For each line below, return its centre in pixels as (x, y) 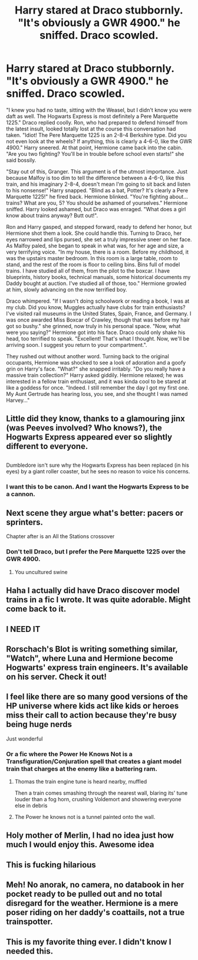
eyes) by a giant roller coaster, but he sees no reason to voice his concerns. (98, 471)
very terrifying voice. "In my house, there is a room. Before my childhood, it (97, 252)
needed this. (30, 951)
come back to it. (36, 609)
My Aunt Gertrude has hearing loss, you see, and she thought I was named (97, 394)
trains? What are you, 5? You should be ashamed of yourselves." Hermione (97, 203)
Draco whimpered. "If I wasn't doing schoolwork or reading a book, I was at (98, 301)
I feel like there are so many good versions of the (97, 697)
